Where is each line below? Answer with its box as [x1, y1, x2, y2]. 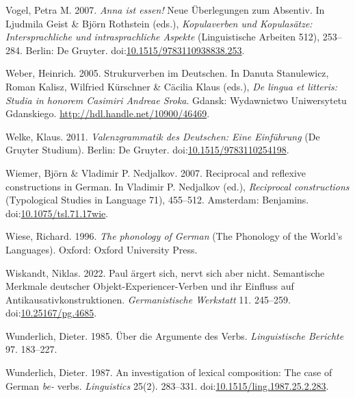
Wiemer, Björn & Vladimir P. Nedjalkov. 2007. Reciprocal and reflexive [5, 165, 306, 179]
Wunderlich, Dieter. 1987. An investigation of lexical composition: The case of [5, 365, 332, 380]
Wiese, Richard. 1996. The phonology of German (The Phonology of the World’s [5, 229, 343, 243]
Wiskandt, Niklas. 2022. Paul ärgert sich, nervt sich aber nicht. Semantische [5, 265, 325, 279]
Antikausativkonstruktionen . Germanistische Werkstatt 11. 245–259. [5, 292, 291, 306]
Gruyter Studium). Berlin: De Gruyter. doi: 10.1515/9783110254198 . [5, 142, 289, 157]
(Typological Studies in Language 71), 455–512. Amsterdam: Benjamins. [5, 192, 309, 207]
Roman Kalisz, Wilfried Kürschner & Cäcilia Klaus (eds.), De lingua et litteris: [5, 79, 337, 93]
